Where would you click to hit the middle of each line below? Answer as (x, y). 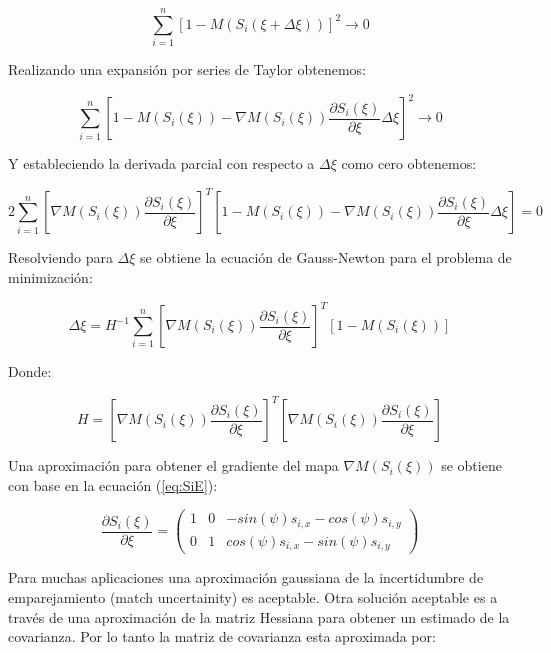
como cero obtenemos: (409, 163)
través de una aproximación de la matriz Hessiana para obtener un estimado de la (259, 616)
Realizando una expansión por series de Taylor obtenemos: (187, 69)
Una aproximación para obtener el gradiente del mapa (173, 465)
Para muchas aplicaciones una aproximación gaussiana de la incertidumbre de (246, 577)
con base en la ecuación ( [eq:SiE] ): (113, 484)
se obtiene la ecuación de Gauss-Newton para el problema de (326, 257)
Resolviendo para (60, 257)
